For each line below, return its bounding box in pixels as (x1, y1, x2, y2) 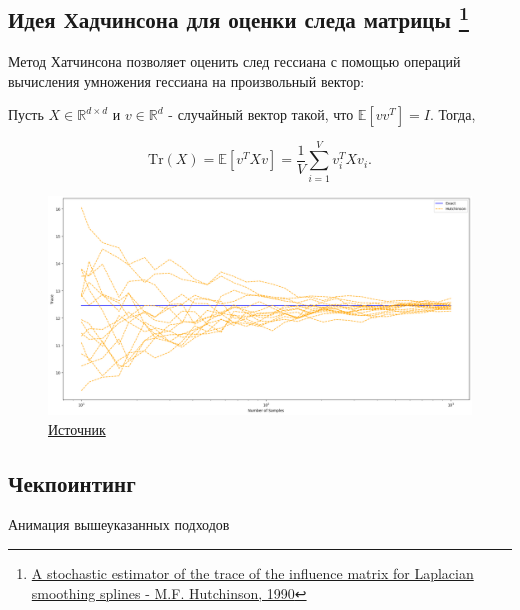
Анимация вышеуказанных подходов (8, 514, 230, 535)
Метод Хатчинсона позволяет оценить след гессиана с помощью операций (8, 51, 461, 72)
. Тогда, (430, 104, 476, 125)
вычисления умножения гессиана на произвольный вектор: (8, 70, 365, 91)
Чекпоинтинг (8, 467, 136, 498)
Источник (48, 418, 106, 439)
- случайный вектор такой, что (168, 104, 354, 125)
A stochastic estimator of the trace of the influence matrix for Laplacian (31, 562, 474, 583)
